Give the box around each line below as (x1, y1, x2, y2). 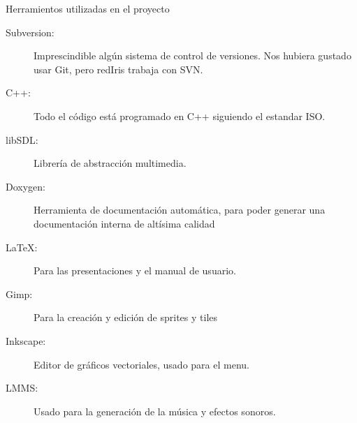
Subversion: (6, 24, 54, 39)
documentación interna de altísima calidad (34, 216, 215, 230)
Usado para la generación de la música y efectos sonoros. (34, 403, 276, 418)
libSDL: (6, 132, 38, 147)
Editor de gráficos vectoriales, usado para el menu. (34, 357, 249, 371)
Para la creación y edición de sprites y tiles (34, 310, 218, 325)
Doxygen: (6, 179, 45, 193)
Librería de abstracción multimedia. (34, 156, 187, 170)
